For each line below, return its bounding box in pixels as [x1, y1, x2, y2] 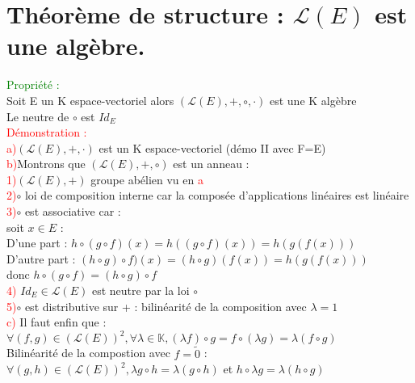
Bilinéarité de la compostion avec [6, 344, 170, 361]
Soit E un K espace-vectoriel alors [6, 91, 174, 108]
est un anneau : [173, 155, 249, 172]
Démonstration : [6, 124, 87, 141]
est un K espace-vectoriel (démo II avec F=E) [99, 139, 326, 156]
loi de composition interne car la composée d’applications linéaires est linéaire [24, 187, 409, 204]
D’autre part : [6, 250, 76, 267]
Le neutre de [6, 107, 69, 124]
